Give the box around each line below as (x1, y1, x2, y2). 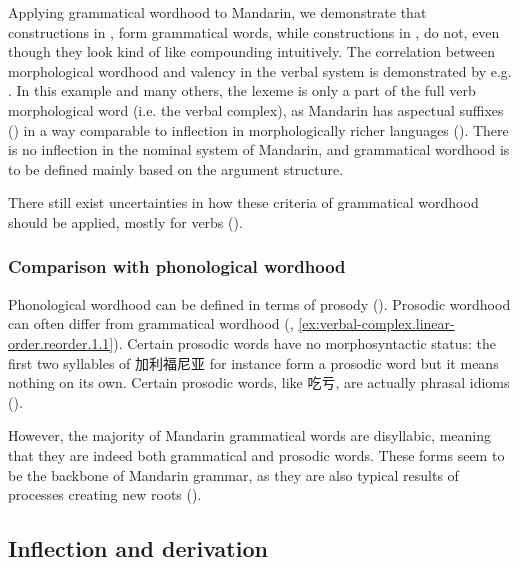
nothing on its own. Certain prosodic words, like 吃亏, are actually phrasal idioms (8, 372, 510, 393)
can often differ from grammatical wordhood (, (8, 313, 294, 334)
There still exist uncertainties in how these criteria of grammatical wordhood (8, 192, 479, 213)
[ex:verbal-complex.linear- (298, 313, 455, 334)
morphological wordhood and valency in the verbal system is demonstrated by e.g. (8, 60, 512, 81)
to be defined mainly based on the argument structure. (8, 158, 344, 179)
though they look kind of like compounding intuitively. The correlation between (8, 41, 496, 62)
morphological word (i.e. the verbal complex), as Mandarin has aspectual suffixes (8, 99, 504, 120)
